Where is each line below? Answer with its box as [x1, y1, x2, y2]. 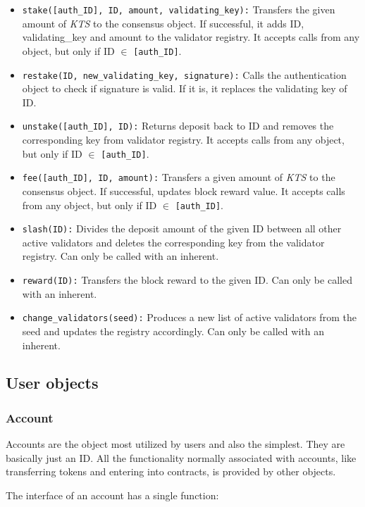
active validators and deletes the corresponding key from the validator [22, 234, 325, 249]
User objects [6, 372, 99, 394]
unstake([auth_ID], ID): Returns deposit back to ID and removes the [22, 118, 334, 133]
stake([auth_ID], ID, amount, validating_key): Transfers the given [22, 2, 335, 16]
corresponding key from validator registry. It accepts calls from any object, [22, 132, 345, 146]
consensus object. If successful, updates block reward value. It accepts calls [22, 183, 345, 198]
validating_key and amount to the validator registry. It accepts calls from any [22, 30, 360, 44]
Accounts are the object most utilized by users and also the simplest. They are [6, 437, 345, 451]
